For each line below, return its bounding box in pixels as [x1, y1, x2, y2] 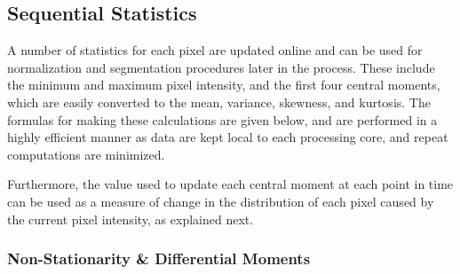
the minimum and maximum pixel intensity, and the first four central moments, [7, 75, 440, 94]
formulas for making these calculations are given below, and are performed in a [7, 110, 438, 129]
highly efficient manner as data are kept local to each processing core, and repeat [7, 128, 448, 146]
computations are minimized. [7, 145, 165, 163]
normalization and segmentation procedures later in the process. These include [7, 58, 435, 76]
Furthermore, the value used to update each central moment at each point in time [7, 175, 454, 193]
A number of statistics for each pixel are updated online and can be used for [7, 41, 423, 59]
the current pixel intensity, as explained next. [7, 209, 254, 228]
